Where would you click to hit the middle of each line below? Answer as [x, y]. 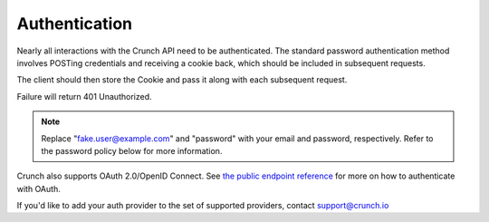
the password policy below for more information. [132, 150]
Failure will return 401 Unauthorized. [84, 96]
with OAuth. [38, 188]
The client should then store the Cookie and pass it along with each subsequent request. [182, 80]
